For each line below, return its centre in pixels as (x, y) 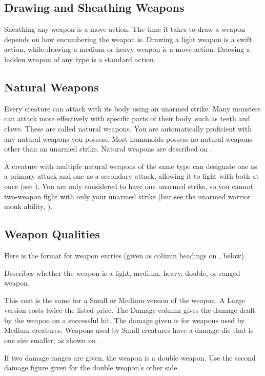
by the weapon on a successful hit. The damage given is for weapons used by (125, 320)
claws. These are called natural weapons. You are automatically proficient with (128, 128)
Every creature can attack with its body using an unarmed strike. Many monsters (132, 108)
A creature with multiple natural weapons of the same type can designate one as (131, 166)
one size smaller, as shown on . (52, 340)
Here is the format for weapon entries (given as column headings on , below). (125, 255)
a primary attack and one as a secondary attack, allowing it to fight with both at (131, 176)
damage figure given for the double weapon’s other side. (92, 368)
